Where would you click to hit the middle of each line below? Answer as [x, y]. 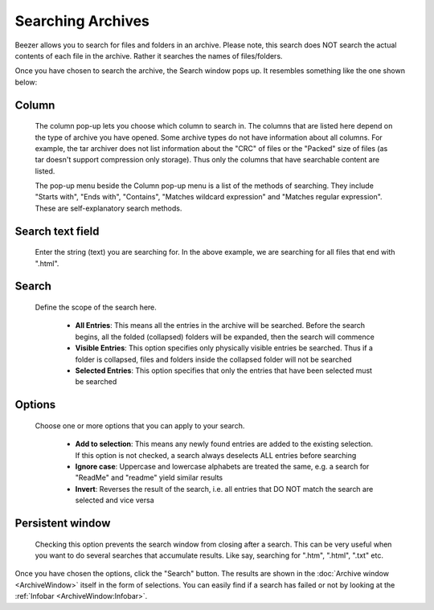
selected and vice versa [115, 500]
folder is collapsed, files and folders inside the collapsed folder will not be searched [214, 359]
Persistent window [63, 523]
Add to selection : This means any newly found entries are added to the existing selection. [224, 444]
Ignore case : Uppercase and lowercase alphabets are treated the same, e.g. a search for [222, 466]
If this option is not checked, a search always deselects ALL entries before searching [216, 455]
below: [26, 82]
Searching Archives [82, 21]
